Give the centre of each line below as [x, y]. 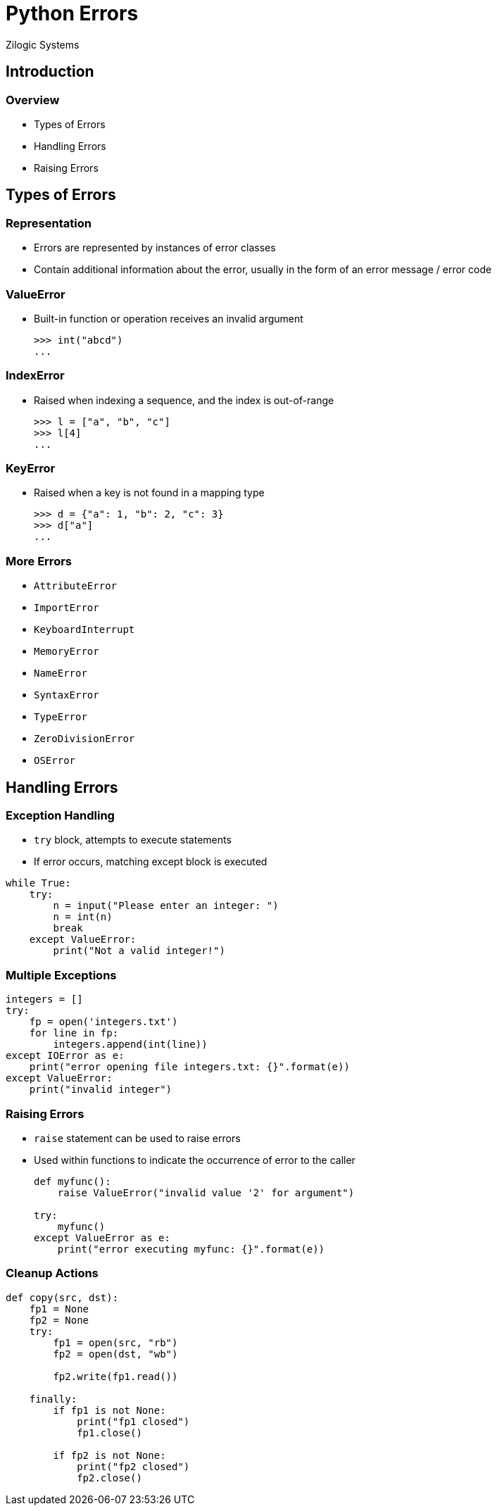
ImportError [67, 608]
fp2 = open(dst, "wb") [115, 1354]
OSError [55, 761]
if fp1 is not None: [109, 1410]
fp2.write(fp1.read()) [115, 1376]
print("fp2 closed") [133, 1466]
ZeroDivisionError [84, 739]
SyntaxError [67, 695]
